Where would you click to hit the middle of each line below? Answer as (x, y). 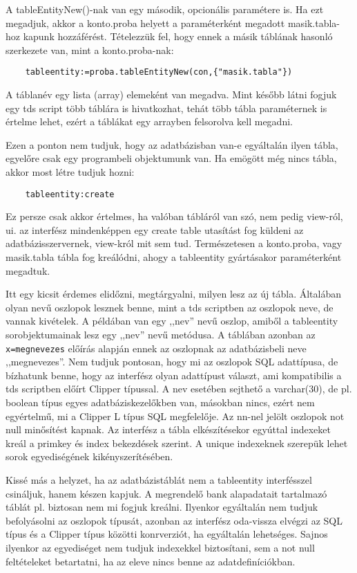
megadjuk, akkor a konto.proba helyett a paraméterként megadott (145, 22)
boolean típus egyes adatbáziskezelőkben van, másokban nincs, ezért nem (160, 402)
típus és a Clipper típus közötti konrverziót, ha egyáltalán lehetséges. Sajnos (167, 534)
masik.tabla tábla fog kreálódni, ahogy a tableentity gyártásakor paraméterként (174, 257)
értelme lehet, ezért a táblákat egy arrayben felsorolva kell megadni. (149, 121)
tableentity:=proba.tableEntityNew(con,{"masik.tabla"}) (159, 72)
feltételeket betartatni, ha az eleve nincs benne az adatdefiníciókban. (151, 561)
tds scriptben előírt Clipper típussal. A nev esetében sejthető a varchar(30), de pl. (179, 389)
